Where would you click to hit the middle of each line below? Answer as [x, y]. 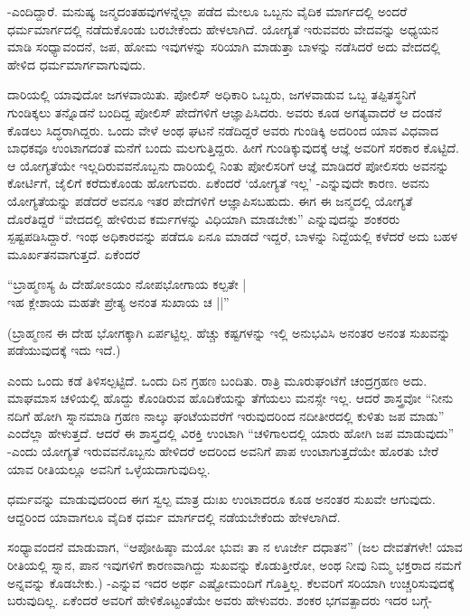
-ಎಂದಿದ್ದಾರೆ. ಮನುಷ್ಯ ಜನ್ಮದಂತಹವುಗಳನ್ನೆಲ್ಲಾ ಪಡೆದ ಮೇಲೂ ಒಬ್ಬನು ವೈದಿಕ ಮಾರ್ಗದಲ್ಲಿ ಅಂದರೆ [207, 11]
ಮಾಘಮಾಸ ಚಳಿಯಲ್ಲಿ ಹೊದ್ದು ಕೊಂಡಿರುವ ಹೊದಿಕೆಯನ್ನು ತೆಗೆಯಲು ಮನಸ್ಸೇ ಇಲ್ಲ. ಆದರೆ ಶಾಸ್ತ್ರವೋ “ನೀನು [230, 398]
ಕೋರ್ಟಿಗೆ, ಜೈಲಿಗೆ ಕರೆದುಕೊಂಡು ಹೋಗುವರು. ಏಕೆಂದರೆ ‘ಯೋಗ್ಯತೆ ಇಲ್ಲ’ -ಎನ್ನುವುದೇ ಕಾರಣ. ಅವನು [218, 183]
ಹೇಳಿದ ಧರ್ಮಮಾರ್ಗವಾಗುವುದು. [77, 64]
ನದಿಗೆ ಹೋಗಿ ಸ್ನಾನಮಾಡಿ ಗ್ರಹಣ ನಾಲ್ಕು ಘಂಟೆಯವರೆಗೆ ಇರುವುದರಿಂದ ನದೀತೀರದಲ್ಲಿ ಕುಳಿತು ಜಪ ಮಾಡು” [226, 415]
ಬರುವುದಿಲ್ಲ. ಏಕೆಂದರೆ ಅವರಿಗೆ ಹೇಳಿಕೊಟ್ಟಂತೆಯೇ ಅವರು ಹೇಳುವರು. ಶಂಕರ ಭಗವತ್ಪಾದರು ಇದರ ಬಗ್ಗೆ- [220, 600]
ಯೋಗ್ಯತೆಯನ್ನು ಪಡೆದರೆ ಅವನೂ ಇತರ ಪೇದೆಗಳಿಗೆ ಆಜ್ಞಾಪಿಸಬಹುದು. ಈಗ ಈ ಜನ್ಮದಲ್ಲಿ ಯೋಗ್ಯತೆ [210, 200]
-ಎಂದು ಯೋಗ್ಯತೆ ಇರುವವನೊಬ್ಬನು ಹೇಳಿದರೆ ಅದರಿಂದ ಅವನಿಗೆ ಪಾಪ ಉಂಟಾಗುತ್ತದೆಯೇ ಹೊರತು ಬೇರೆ [223, 451]
